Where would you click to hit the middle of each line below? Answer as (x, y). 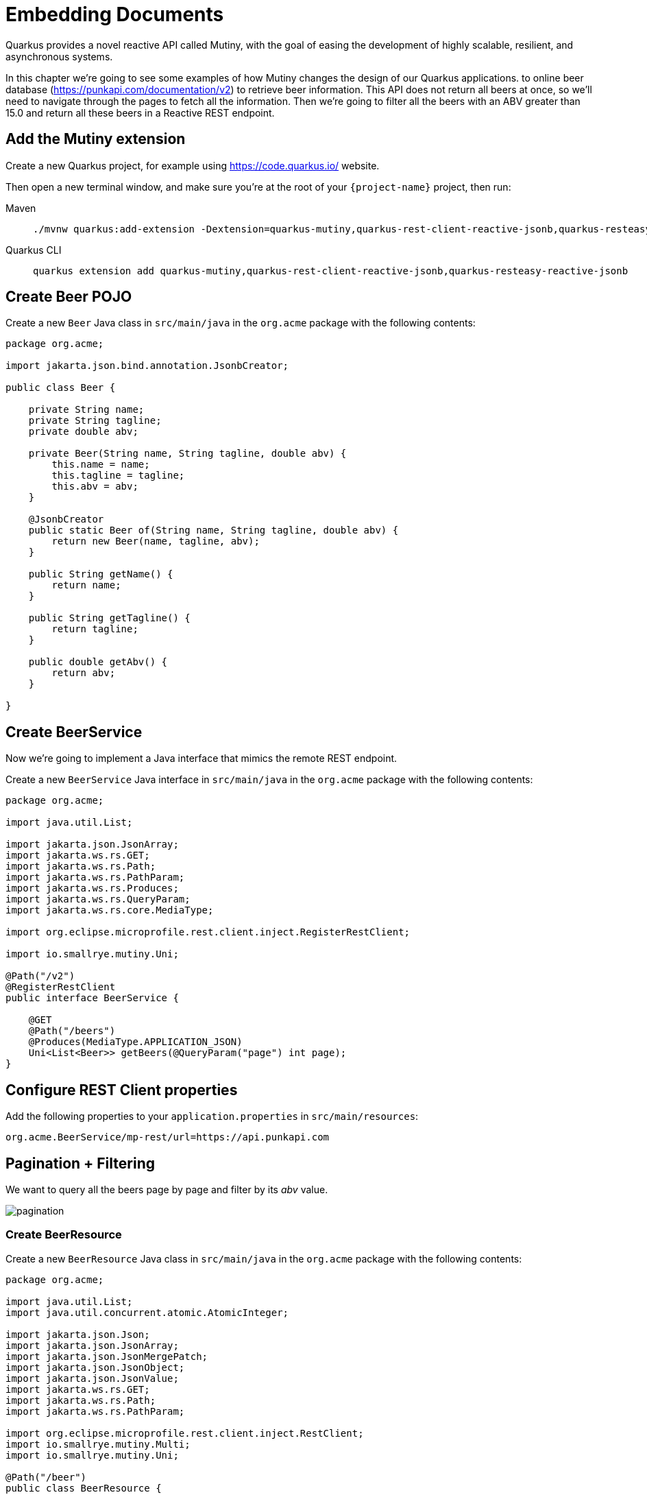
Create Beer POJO (69, 297)
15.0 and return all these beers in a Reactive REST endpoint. (140, 112)
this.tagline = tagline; (118, 476)
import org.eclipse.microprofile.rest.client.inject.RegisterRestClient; (208, 932)
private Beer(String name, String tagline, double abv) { (187, 454)
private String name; (86, 410)
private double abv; (83, 432)
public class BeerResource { (84, 1488)
